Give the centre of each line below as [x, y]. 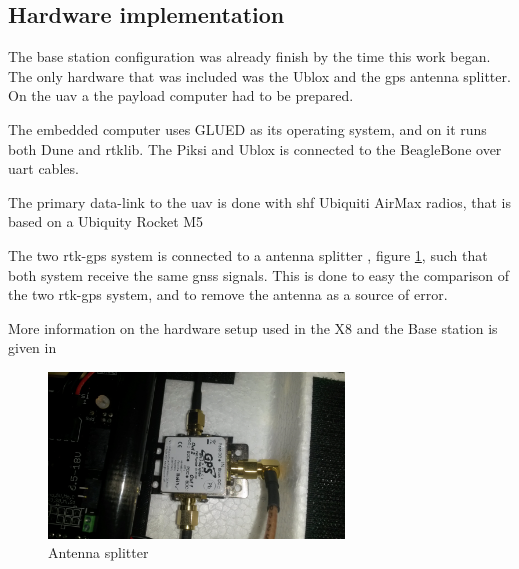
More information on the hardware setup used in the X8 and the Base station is [253, 327]
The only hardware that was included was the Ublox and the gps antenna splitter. [259, 75]
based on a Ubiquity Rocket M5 [106, 221]
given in [32, 347]
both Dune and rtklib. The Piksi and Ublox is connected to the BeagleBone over [255, 148]
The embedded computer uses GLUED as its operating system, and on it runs [247, 128]
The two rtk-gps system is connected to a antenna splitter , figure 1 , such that [248, 254]
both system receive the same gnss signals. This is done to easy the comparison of [258, 274]
